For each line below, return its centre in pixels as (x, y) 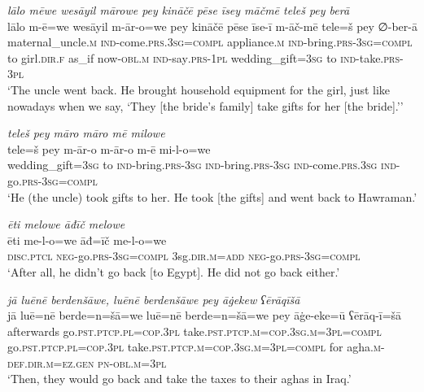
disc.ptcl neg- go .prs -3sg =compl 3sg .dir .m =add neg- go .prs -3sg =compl (184, 256)
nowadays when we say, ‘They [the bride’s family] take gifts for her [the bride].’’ (205, 105)
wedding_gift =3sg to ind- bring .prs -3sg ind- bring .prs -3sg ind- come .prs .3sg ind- (204, 165)
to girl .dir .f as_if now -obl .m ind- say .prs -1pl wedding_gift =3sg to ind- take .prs (203, 57)
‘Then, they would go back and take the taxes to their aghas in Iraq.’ (179, 379)
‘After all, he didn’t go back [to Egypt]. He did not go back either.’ (174, 271)
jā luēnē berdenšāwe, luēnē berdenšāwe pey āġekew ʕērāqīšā (154, 299)
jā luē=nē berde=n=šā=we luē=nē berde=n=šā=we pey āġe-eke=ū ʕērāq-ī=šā (205, 315)
